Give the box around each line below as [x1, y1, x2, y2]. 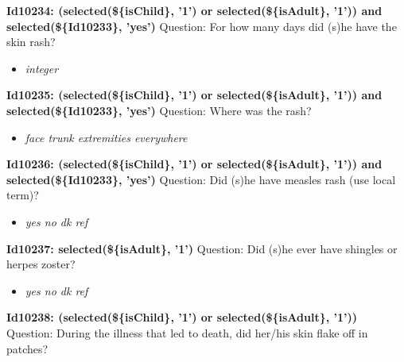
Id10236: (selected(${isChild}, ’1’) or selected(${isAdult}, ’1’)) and [6, 156, 383, 172]
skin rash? [6, 33, 56, 50]
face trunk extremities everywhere [25, 129, 188, 145]
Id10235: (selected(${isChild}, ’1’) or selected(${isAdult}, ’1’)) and [6, 87, 383, 103]
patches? [6, 340, 49, 356]
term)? [6, 187, 39, 203]
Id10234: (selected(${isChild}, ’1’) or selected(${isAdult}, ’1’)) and [6, 2, 383, 18]
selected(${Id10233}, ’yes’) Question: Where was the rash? [6, 102, 312, 118]
